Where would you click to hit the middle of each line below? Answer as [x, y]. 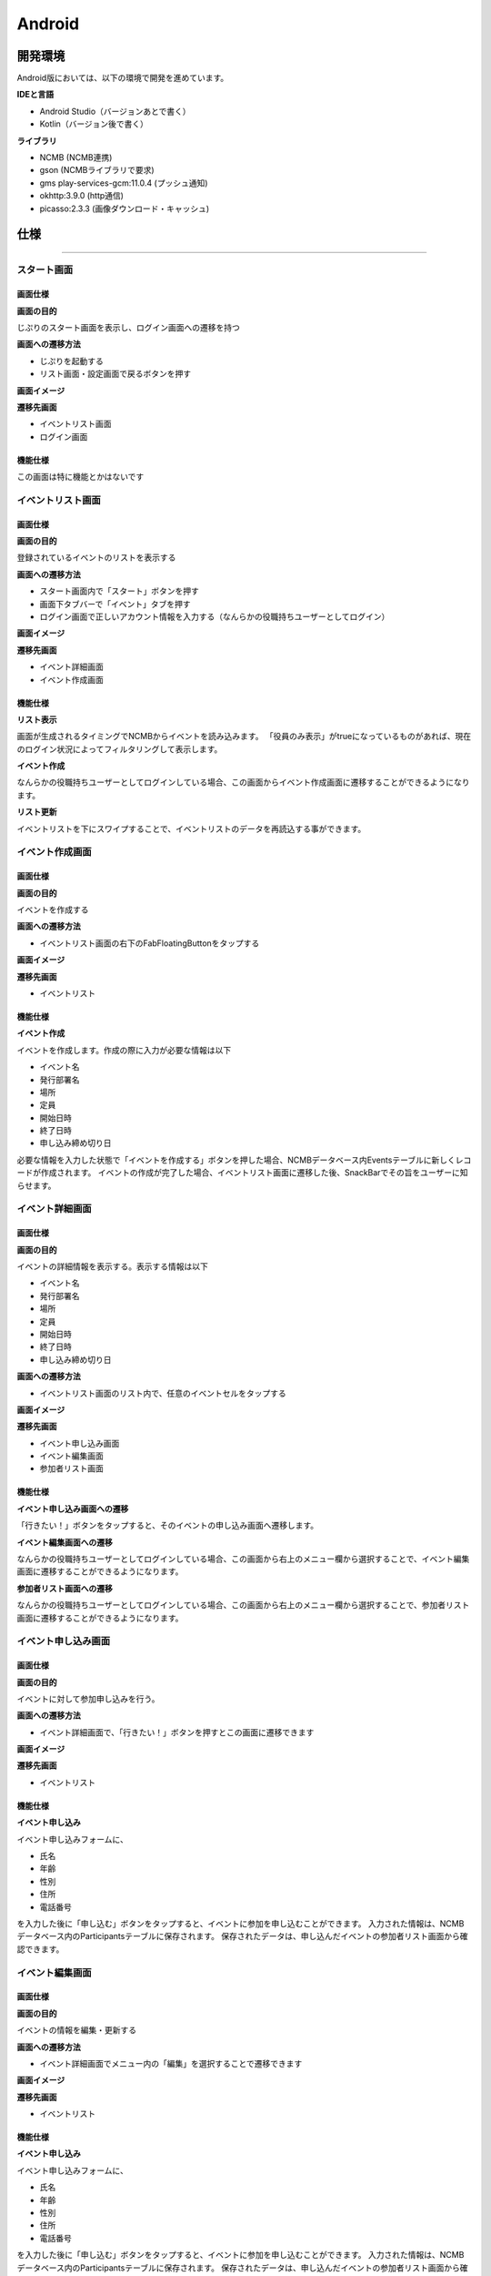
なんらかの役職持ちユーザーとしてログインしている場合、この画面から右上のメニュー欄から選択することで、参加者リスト [243, 1605]
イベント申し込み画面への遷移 [73, 1509]
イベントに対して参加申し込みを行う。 [88, 1699]
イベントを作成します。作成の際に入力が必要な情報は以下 [124, 1050]
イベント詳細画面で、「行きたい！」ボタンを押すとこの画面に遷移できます [177, 1732]
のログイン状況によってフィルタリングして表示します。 [120, 749]
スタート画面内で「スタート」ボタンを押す [119, 591]
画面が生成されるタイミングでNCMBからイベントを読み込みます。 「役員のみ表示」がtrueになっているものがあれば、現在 [244, 737]
